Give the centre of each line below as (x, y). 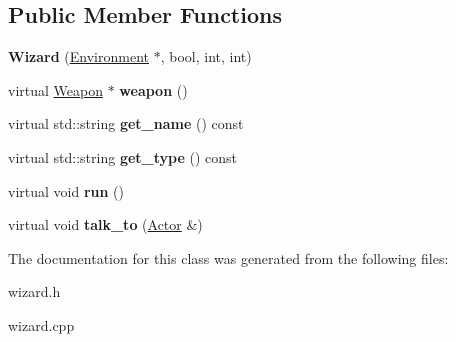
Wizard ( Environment (78, 56)
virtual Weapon (55, 89)
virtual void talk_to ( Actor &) (105, 224)
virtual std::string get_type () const (122, 156)
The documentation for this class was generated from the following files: (228, 257)
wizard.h (34, 291)
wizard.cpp (41, 324)
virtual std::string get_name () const (126, 123)
